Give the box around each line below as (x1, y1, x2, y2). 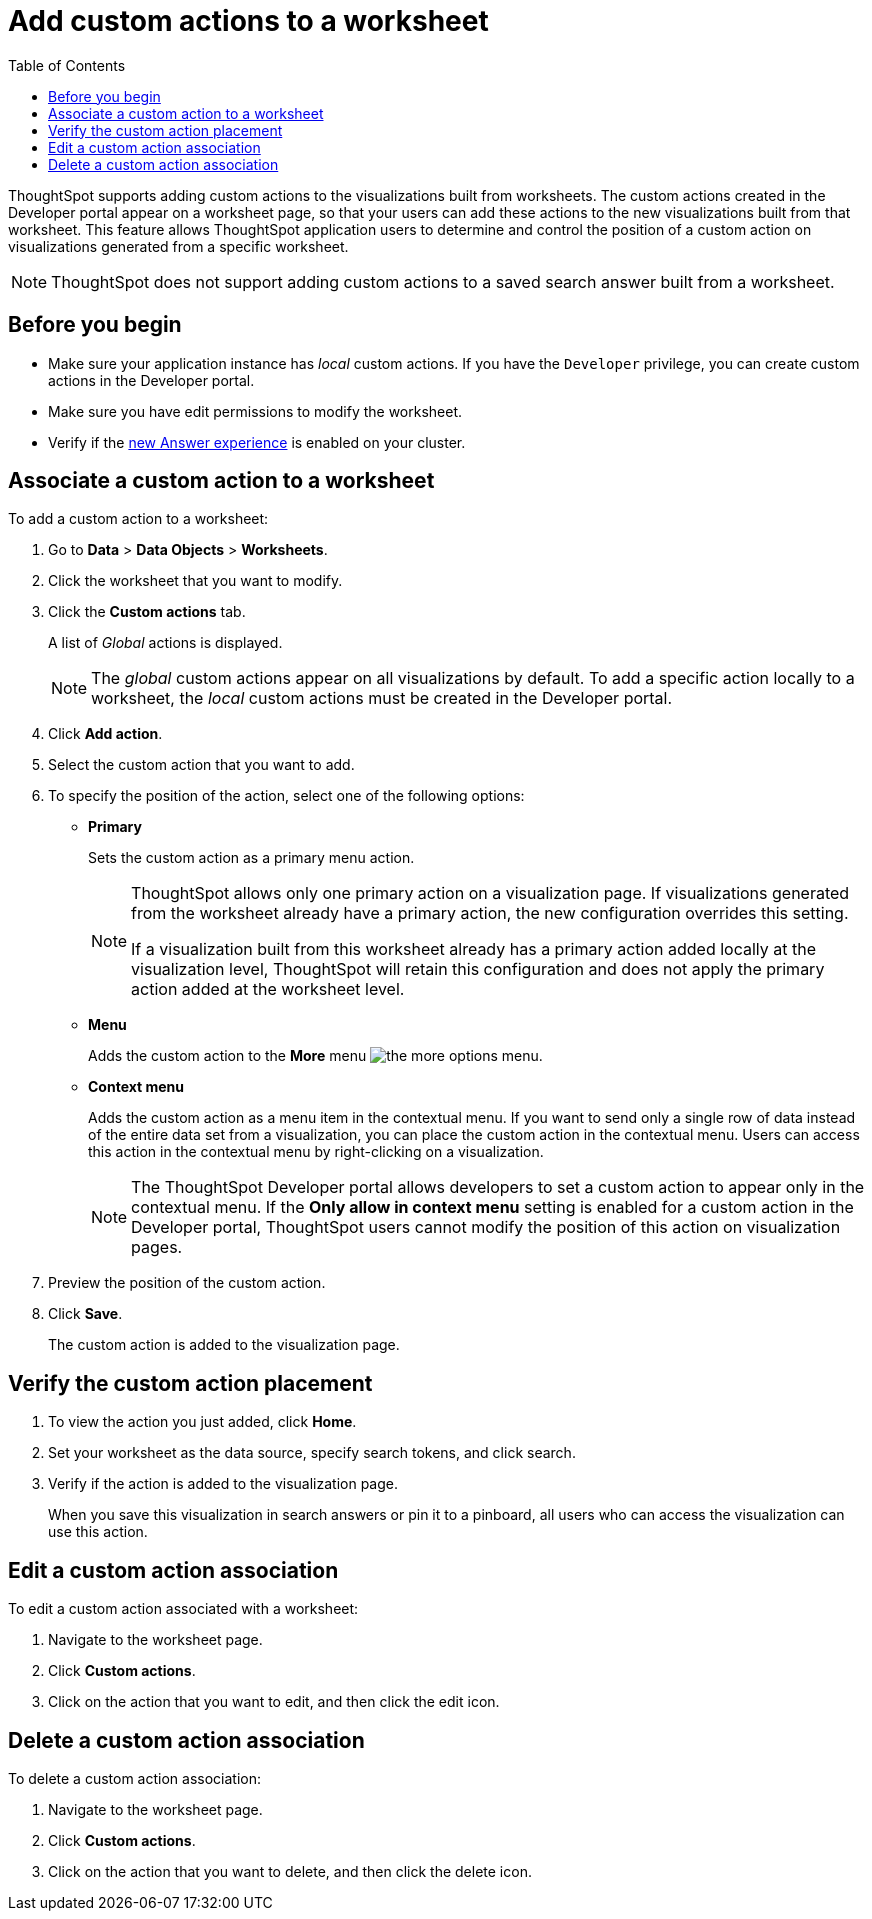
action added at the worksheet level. (131, 979, 405, 1000)
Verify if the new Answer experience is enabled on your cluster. (48, 433, 466, 451)
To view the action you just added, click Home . (48, 1413, 357, 1431)
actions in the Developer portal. (48, 371, 255, 389)
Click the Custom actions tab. (48, 603, 246, 621)
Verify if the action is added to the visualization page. (48, 1475, 399, 1493)
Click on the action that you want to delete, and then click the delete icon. (48, 1862, 532, 1880)
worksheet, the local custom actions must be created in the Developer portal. (91, 688, 673, 709)
